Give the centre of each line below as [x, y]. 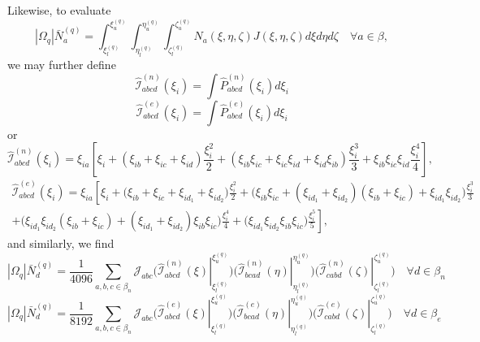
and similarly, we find [61, 243]
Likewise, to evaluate [59, 10]
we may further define [62, 65]
